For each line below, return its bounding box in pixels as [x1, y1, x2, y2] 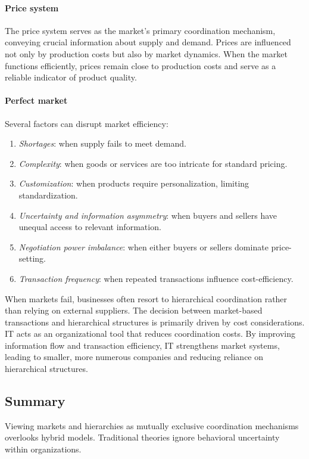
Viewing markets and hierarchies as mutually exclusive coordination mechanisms [5, 419, 299, 432]
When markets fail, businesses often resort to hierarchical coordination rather [5, 292, 288, 305]
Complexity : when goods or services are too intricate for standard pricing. [18, 157, 288, 169]
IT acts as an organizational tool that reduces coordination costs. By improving [5, 327, 296, 340]
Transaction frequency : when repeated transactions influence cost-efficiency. [18, 272, 294, 284]
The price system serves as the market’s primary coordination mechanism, [5, 24, 276, 36]
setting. [18, 252, 46, 265]
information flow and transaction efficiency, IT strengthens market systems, [5, 339, 280, 351]
